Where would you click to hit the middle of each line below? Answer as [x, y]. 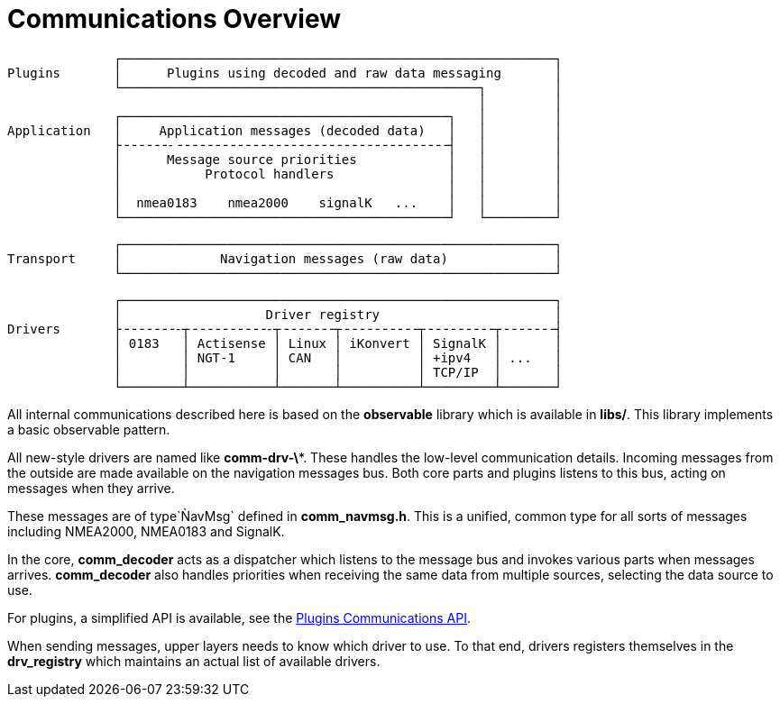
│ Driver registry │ [338, 314]
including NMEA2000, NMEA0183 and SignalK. [146, 531]
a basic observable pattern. [89, 429]
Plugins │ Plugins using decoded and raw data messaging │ [285, 73]
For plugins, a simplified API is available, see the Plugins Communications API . [239, 617]
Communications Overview [174, 19]
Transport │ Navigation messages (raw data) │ [285, 258]
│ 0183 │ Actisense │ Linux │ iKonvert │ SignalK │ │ [338, 343]
